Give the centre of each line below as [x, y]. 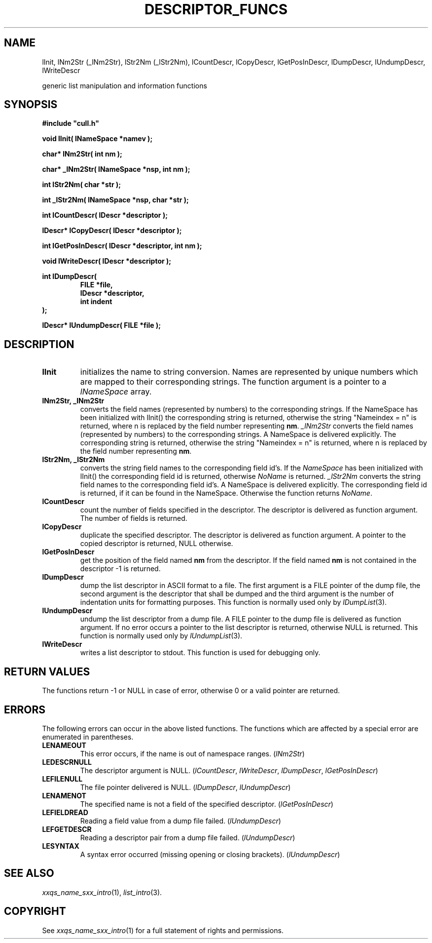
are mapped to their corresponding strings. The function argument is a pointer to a [233, 382]
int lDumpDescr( [70, 276]
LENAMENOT [64, 795]
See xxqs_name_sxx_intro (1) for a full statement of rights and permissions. [163, 930]
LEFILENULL [62, 779]
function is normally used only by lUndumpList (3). [161, 636]
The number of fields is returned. [134, 518]
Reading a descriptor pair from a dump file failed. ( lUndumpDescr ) [188, 837]
